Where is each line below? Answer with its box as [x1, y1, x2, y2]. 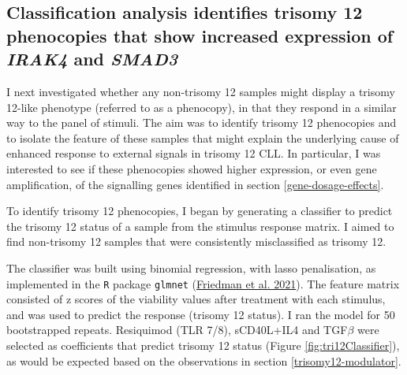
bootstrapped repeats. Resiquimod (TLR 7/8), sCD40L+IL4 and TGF [6, 321, 348, 338]
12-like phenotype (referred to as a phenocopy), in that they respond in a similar [6, 98, 397, 115]
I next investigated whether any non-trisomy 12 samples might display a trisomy [6, 83, 395, 99]
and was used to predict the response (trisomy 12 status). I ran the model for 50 [6, 306, 395, 322]
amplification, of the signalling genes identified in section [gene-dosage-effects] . [6, 176, 384, 192]
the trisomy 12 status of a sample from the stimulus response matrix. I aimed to [6, 217, 394, 234]
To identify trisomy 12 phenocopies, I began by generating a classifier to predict [6, 202, 393, 219]
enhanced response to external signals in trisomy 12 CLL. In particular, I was [6, 145, 381, 162]
